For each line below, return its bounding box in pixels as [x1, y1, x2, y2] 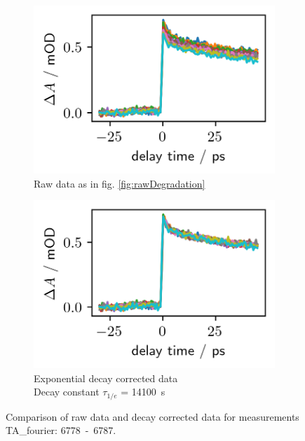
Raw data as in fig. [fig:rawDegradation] [34, 176, 205, 190]
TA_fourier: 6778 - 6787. [6, 423, 116, 437]
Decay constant [34, 384, 100, 399]
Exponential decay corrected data [34, 370, 178, 385]
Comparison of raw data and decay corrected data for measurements [6, 409, 299, 423]
